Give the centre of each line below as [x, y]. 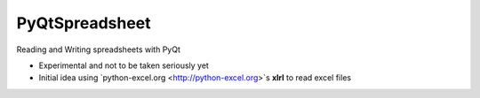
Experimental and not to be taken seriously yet [124, 65]
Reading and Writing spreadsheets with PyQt [99, 49]
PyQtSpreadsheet [84, 23]
